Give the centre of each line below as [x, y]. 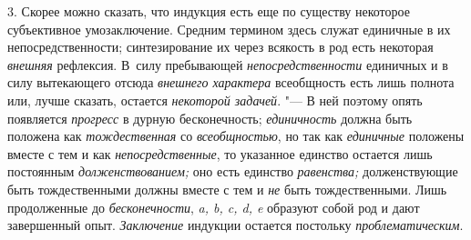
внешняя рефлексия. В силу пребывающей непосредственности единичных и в [228, 64]
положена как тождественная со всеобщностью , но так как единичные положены [236, 136]
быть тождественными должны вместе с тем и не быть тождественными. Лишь [227, 189]
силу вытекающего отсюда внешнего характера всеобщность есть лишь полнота [231, 82]
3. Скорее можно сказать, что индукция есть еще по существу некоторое [209, 11]
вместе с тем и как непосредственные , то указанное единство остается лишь [220, 153]
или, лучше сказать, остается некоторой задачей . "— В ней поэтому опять [215, 100]
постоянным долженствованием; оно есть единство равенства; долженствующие [233, 171]
